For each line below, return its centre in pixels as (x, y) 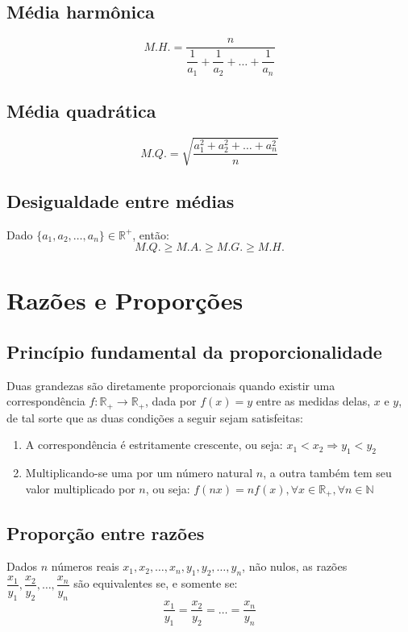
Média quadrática (81, 111)
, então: (151, 234)
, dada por (171, 401)
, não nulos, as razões (295, 566)
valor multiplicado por (80, 488)
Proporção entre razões (106, 532)
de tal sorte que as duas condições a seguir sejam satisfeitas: (155, 417)
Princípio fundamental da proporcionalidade (194, 351)
